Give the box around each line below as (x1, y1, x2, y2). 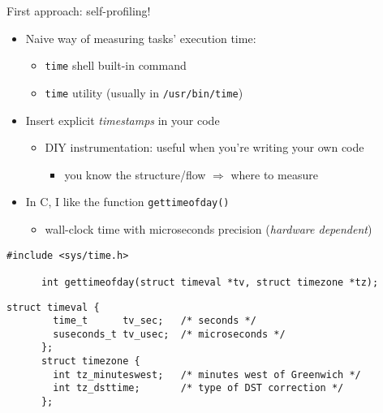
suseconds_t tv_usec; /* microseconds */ (53, 328, 286, 340)
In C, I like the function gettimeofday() (25, 193, 230, 210)
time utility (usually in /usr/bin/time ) (45, 84, 243, 101)
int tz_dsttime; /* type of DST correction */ (53, 382, 344, 394)
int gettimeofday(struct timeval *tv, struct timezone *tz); (41, 276, 379, 288)
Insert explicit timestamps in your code (25, 111, 220, 128)
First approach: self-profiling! (6, 2, 151, 19)
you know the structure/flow (64, 166, 206, 183)
